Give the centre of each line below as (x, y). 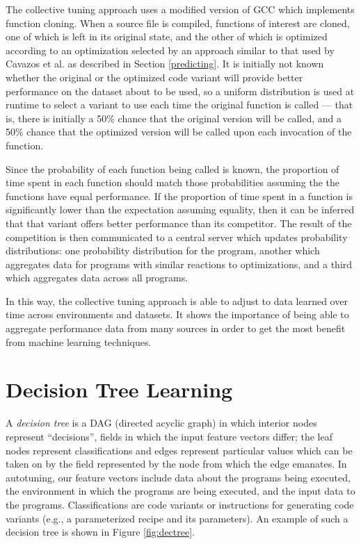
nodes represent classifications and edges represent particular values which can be (179, 450)
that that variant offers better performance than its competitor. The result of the (179, 223)
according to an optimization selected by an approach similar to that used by (170, 50)
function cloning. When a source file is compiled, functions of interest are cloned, (178, 23)
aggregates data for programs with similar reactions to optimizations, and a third (179, 264)
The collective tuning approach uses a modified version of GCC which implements (180, 9)
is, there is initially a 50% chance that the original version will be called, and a (174, 118)
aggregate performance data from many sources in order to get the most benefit (176, 328)
